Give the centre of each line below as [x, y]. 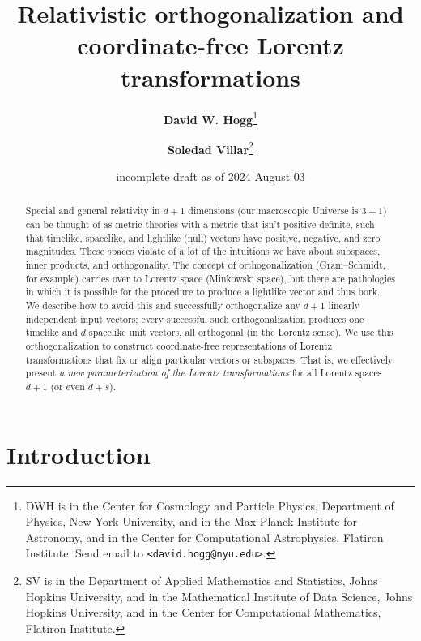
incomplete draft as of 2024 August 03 [210, 176]
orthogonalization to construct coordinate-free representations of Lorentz [179, 345]
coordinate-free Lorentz [210, 45]
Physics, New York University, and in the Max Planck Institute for [191, 521]
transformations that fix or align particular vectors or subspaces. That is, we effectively [209, 359]
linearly [344, 305]
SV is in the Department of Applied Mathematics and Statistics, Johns [202, 580]
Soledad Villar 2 [210, 148]
